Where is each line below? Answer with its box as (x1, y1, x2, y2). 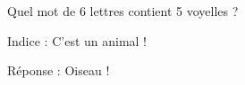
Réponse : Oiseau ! (7, 61, 110, 80)
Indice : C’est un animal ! (7, 31, 148, 50)
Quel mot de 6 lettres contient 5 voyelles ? (7, 2, 239, 19)
